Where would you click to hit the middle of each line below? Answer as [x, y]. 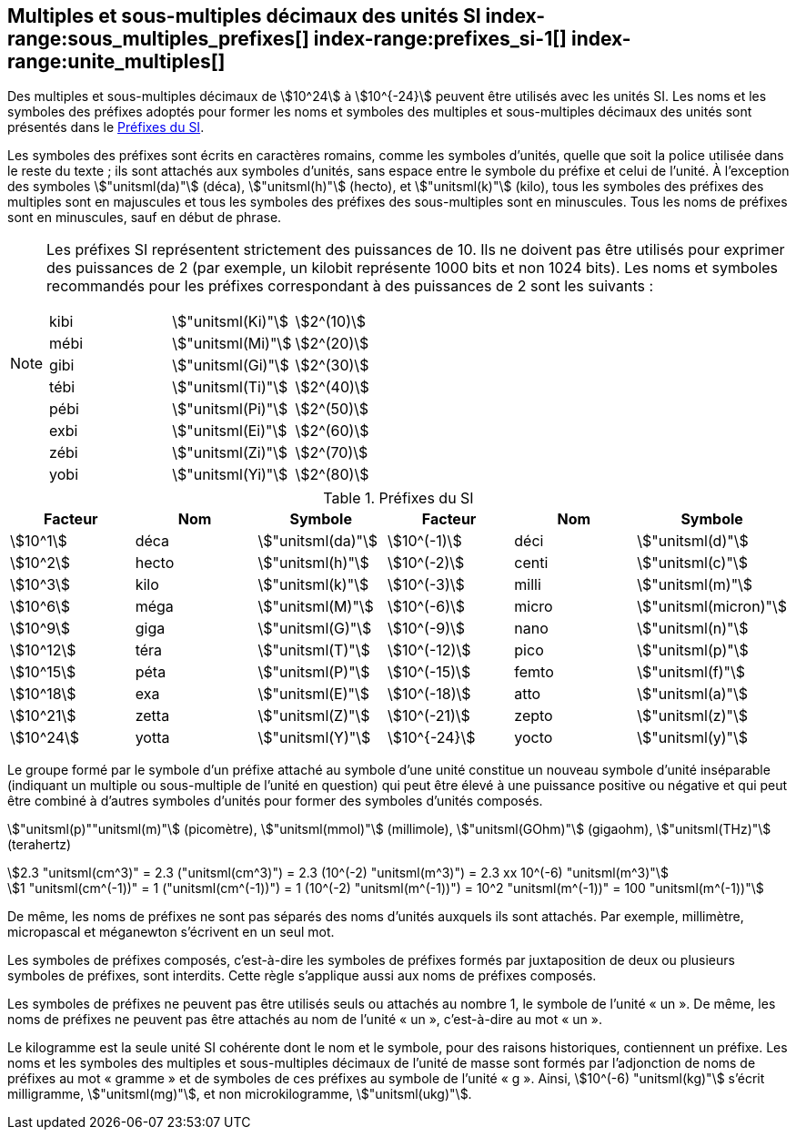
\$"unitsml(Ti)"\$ [230, 387]
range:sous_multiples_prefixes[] [158, 39]
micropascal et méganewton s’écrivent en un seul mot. [171, 932]
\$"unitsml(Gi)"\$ [231, 365]
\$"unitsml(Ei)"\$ [230, 431]
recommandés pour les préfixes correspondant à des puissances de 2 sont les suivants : [350, 286]
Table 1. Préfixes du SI [398, 498]
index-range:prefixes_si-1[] [440, 39]
